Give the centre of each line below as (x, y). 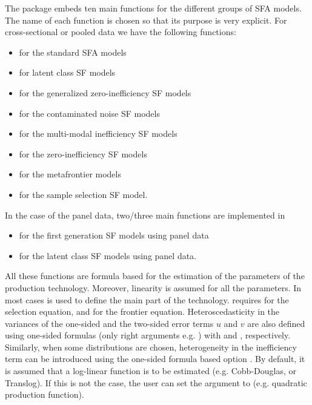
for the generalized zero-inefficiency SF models (105, 92)
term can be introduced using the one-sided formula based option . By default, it (155, 359)
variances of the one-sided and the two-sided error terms (109, 323)
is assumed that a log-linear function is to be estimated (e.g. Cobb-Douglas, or (151, 371)
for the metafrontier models (70, 174)
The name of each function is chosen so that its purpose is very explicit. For (146, 20)
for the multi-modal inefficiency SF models (98, 133)
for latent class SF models (67, 72)
